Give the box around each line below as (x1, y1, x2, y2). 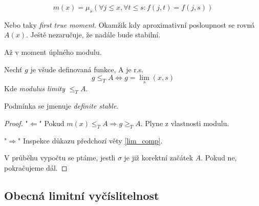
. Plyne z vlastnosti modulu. (140, 117, 229, 128)
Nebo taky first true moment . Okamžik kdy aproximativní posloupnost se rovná (4, 19, 255, 30)
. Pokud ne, (201, 152, 237, 163)
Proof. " (4, 117, 28, 128)
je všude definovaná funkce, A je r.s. (30, 64, 144, 74)
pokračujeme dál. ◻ (4, 162, 68, 173)
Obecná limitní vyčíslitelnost (4, 187, 159, 203)
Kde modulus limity (4, 83, 66, 94)
